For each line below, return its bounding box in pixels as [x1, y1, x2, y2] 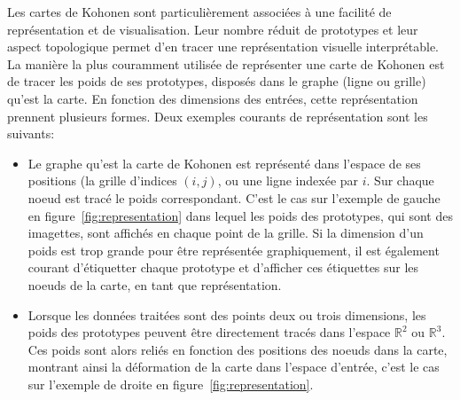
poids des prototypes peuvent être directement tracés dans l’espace [27, 323, 391, 341]
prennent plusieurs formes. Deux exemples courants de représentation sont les [7, 106, 428, 125]
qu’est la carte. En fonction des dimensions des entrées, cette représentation [7, 89, 418, 107]
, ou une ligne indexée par [217, 171, 359, 190]
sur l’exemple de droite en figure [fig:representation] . [27, 374, 314, 393]
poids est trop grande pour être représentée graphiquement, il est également [27, 240, 440, 259]
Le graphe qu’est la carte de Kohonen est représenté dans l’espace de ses [27, 153, 421, 172]
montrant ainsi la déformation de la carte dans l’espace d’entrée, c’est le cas [27, 357, 440, 376]
